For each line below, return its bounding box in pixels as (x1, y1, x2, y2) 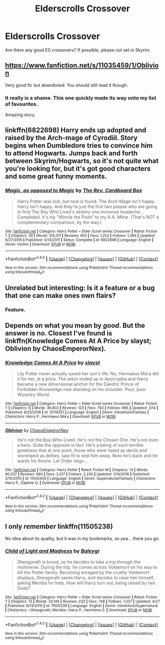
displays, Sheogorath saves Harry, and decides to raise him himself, (17, 574, 155, 580)
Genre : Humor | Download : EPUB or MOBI (5, 242, 76, 247)
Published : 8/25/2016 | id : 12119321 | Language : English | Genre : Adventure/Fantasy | (5, 410, 149, 415)
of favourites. (5, 101, 38, 107)
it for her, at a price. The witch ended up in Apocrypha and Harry (17, 376, 148, 382)
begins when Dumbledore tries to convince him (5, 142, 153, 150)
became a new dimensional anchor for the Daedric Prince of (17, 381, 139, 387)
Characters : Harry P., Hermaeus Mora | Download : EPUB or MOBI (5, 414, 116, 419)
